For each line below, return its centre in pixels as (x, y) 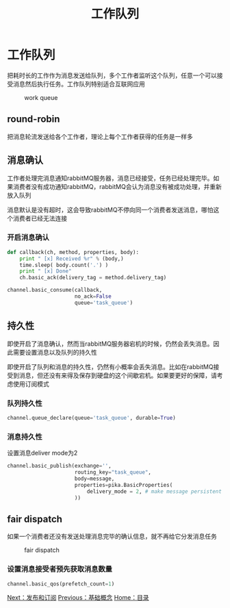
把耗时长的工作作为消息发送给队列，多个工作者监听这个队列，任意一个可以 (112, 75)
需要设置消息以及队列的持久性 (55, 352)
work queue (41, 97)
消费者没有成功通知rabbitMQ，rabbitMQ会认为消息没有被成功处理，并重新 (117, 186)
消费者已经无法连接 (40, 218)
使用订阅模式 (31, 383)
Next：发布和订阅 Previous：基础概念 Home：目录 (78, 598)
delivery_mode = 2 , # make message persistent (154, 491)
